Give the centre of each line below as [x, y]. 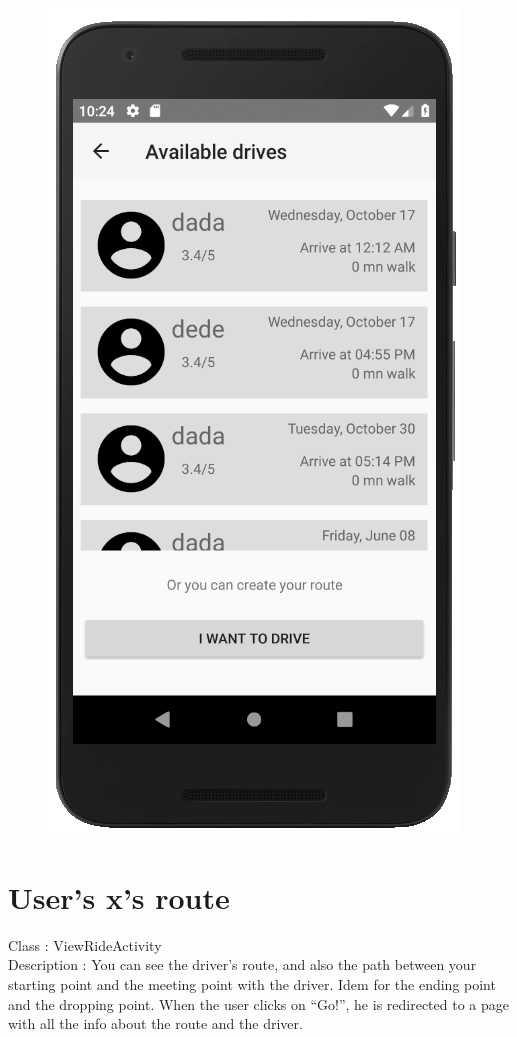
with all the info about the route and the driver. [155, 1023]
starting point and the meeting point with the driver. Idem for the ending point [252, 983]
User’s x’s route [119, 896]
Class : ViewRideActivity [85, 944]
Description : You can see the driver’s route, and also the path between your [242, 964]
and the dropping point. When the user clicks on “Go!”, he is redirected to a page [258, 1003]
